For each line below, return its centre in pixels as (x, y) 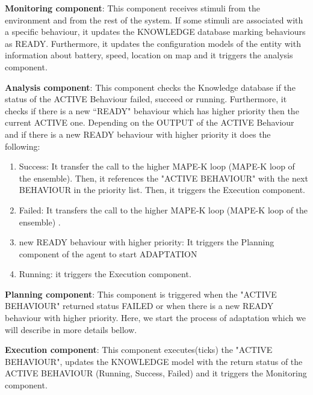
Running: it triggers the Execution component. (105, 274)
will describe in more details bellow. (71, 329)
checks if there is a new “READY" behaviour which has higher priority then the (152, 110)
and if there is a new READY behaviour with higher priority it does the (138, 134)
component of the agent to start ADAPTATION (108, 253)
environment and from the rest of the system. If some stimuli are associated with (154, 20)
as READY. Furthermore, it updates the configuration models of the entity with (153, 43)
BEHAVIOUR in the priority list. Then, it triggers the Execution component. (162, 190)
